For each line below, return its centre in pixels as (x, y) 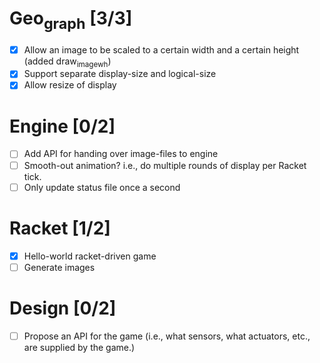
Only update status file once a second (102, 187)
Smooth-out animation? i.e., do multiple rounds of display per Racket (165, 165)
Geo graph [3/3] (71, 20)
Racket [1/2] (60, 228)
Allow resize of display (70, 85)
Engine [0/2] (62, 126)
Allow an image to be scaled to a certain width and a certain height (161, 49)
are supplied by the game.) (79, 347)
